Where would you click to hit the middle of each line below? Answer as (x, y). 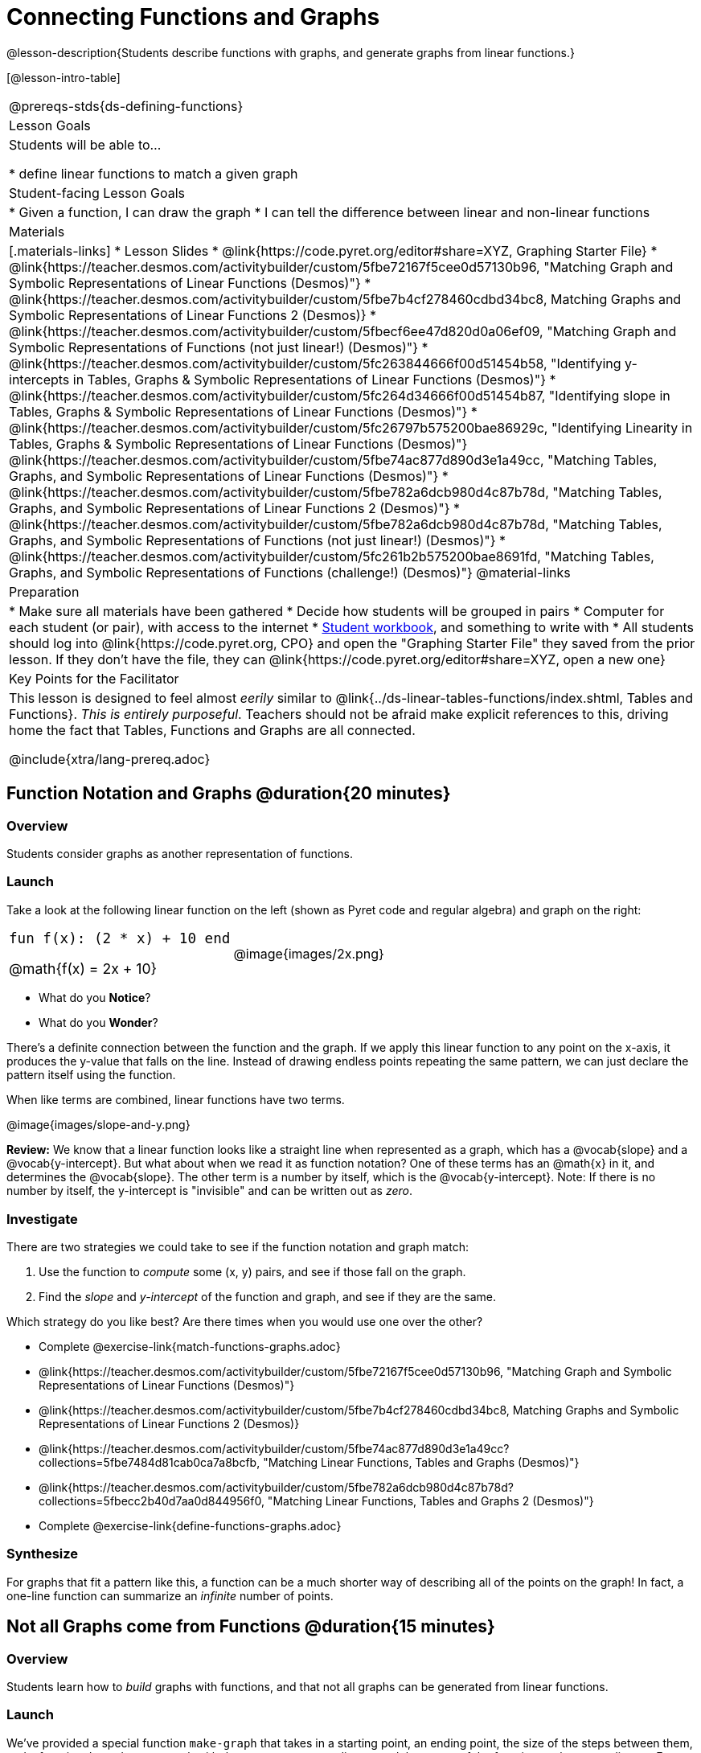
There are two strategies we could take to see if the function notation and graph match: (238, 1247)
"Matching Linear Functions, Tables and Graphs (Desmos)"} (421, 1463)
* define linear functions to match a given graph (154, 173)
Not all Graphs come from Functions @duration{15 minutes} (251, 1627)
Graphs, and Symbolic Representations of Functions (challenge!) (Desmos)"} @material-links (290, 572)
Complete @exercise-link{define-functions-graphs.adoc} (190, 1526)
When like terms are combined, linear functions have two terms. (176, 1100)
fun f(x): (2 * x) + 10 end (120, 938)
